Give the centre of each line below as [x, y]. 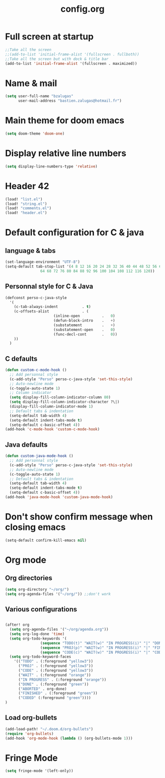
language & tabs [30, 251]
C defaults [21, 359]
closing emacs [35, 527]
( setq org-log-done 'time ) [37, 634]
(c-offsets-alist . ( [52, 311]
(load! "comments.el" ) [28, 208]
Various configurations [41, 609]
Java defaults [26, 445]
